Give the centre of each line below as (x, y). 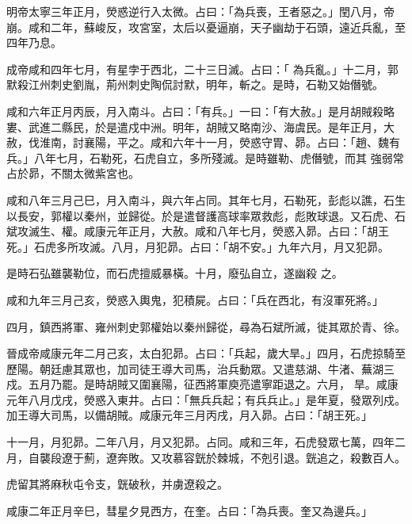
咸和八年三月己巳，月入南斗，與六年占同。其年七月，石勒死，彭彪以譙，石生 (206, 199)
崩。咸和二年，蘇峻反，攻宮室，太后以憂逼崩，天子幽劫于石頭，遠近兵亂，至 (206, 27)
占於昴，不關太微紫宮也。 (73, 173)
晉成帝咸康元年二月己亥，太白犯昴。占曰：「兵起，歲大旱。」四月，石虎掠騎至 (206, 353)
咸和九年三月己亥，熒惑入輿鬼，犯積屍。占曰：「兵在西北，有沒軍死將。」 (195, 299)
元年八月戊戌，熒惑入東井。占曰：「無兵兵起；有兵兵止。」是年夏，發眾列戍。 (206, 399)
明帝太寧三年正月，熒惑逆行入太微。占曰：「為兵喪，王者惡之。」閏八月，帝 (200, 11)
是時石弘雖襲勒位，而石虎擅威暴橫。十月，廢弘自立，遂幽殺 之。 (175, 273)
